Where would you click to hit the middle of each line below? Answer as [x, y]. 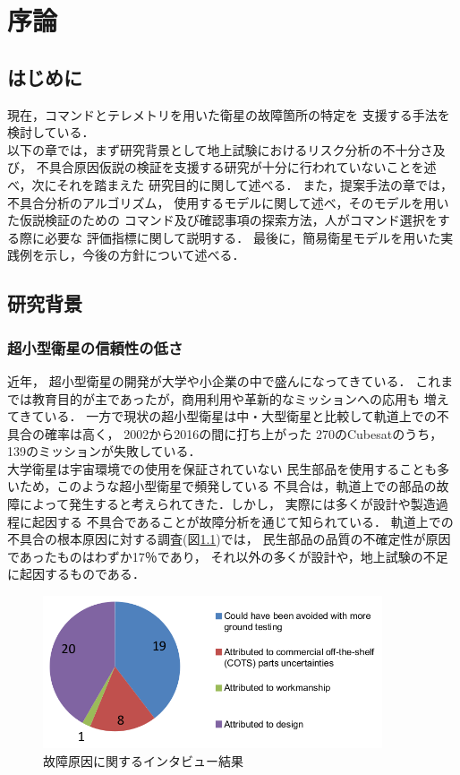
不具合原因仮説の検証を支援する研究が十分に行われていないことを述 [236, 167]
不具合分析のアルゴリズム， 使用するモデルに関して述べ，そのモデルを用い [228, 202]
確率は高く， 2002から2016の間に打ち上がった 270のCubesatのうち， [243, 433]
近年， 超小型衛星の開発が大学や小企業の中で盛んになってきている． [209, 380]
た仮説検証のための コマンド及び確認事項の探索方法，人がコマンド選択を [222, 220]
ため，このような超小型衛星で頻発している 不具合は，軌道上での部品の [228, 486]
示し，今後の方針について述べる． [145, 255]
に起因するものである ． [76, 574]
